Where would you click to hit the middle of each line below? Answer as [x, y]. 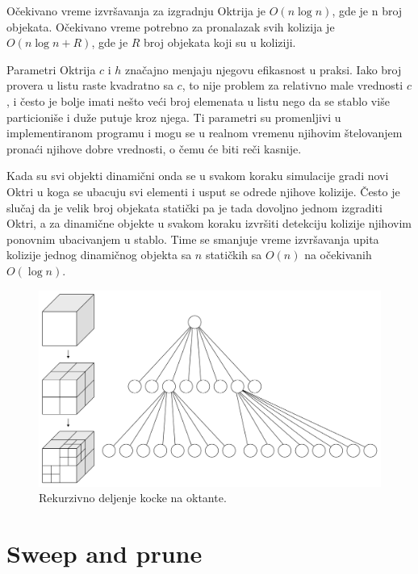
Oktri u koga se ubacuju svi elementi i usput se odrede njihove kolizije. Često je [203, 191]
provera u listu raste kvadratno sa [90, 85]
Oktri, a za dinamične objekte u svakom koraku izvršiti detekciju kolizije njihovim [209, 223]
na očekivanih [338, 255]
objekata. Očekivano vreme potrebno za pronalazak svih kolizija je [171, 26]
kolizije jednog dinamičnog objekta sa [99, 255]
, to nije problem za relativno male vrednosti [293, 85]
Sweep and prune [104, 553]
